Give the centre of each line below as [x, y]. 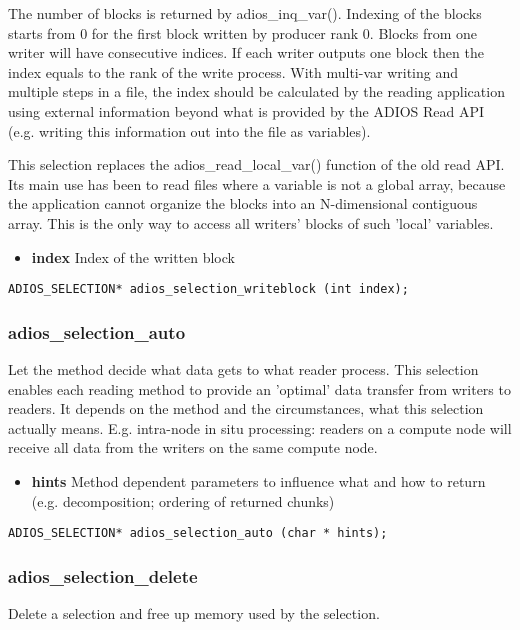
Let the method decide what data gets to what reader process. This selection [243, 369]
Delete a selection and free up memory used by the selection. [194, 613]
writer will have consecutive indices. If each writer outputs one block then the [246, 52]
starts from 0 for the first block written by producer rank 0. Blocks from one [243, 32]
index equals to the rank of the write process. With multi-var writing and [233, 71]
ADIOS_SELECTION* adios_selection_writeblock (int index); [208, 289]
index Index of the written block [133, 256]
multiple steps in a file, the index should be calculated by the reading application [256, 91]
